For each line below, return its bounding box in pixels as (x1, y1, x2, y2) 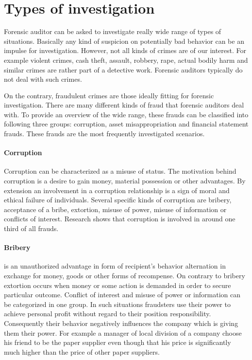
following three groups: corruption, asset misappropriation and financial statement (4, 119, 249, 129)
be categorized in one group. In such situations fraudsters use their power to (4, 299, 231, 309)
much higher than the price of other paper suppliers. (4, 346, 160, 357)
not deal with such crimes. (4, 74, 82, 84)
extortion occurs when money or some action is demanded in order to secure (4, 280, 231, 290)
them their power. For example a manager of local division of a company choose (4, 327, 242, 338)
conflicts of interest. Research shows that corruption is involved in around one (4, 214, 235, 224)
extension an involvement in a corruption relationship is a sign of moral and (4, 185, 230, 195)
